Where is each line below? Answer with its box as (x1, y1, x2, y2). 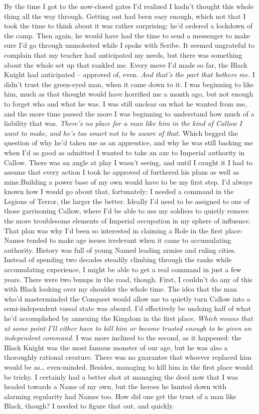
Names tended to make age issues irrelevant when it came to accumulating (4, 235, 232, 245)
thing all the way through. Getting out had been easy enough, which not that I (4, 10, 246, 21)
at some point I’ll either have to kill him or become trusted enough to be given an (4, 322, 252, 333)
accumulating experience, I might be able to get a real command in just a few (4, 264, 242, 275)
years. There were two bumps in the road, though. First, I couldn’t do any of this (4, 274, 253, 284)
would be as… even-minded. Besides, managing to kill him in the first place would (4, 361, 253, 372)
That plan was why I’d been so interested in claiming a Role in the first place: (4, 225, 243, 235)
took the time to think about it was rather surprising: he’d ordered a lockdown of (4, 20, 253, 31)
